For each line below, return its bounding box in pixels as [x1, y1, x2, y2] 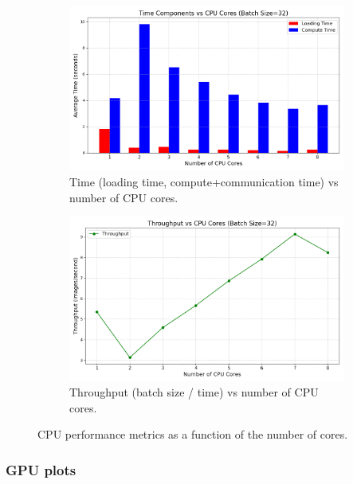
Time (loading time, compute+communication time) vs [69, 173, 339, 189]
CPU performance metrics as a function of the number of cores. [37, 426, 348, 443]
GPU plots [6, 459, 76, 479]
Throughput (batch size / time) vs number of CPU [69, 384, 319, 400]
